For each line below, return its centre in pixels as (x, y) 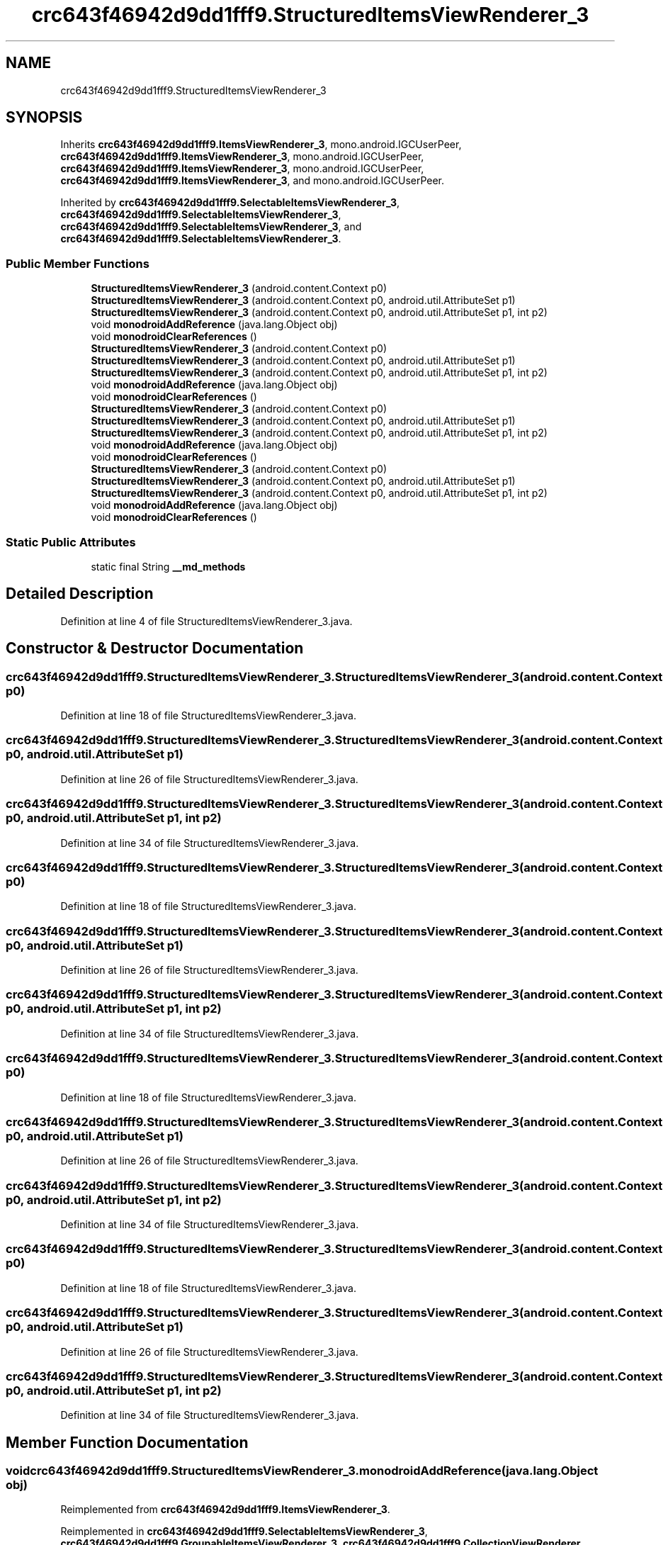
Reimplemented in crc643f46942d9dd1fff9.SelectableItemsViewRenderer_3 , (244, 1532)
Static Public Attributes (71, 542)
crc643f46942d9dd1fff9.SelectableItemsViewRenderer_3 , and (211, 227)
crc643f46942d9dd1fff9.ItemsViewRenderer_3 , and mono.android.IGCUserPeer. (253, 181)
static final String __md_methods (168, 566)
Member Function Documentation (127, 1442)
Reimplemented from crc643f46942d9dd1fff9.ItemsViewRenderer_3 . (225, 1510)
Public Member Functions (78, 263)
